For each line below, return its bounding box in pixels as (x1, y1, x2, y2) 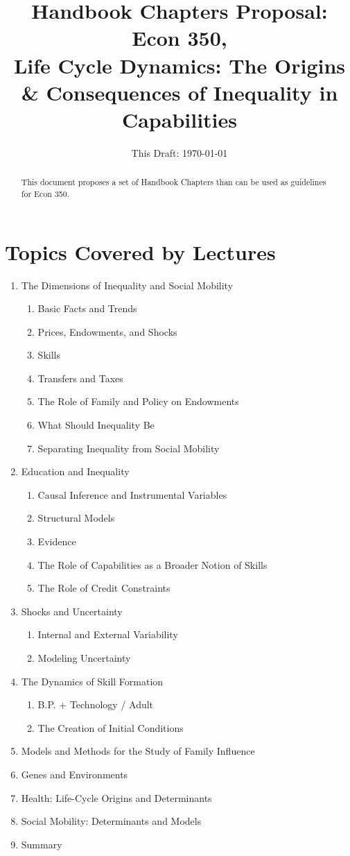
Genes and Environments (21, 767, 128, 781)
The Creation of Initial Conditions (37, 720, 184, 735)
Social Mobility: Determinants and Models (21, 814, 202, 828)
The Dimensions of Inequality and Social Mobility (21, 277, 234, 292)
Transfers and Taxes (37, 370, 123, 385)
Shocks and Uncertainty (21, 604, 123, 618)
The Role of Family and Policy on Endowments (37, 394, 239, 409)
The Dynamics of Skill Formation (21, 674, 164, 688)
